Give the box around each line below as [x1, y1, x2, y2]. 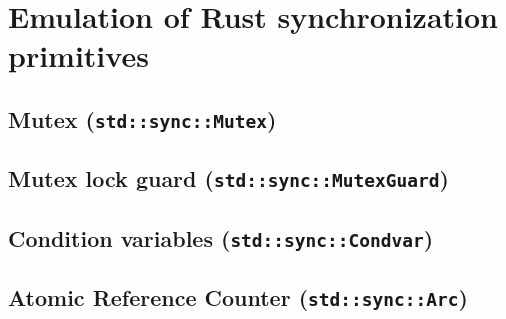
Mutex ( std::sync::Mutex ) [8, 103, 277, 134]
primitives [8, 35, 149, 76]
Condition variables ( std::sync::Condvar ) [8, 222, 434, 253]
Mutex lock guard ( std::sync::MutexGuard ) [8, 163, 449, 194]
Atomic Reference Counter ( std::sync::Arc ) [8, 282, 468, 313]
